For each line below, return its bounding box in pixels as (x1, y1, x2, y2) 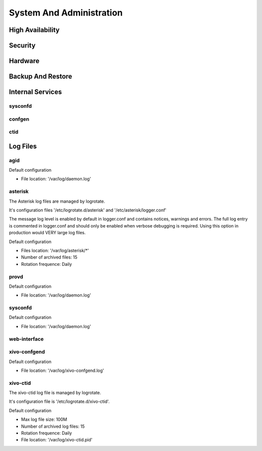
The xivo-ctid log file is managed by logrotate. (9, 390, 101, 396)
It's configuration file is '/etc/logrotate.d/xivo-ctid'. (9, 399, 110, 404)
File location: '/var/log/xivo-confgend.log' (21, 367, 104, 373)
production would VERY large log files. (9, 230, 86, 236)
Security (9, 41, 36, 50)
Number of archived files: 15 (21, 254, 78, 260)
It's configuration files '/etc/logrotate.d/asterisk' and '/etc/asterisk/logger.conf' (9, 207, 167, 213)
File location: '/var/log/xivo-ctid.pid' (21, 437, 93, 443)
